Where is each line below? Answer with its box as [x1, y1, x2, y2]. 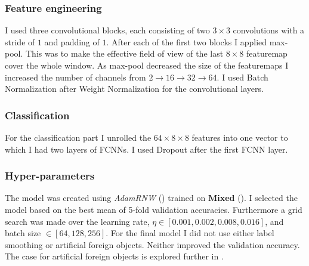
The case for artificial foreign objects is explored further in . [5, 250, 224, 262]
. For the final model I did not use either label [106, 227, 274, 239]
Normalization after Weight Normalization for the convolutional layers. [5, 82, 264, 95]
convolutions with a [233, 24, 305, 36]
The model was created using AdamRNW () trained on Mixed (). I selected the [5, 191, 298, 204]
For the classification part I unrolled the [5, 131, 152, 143]
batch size [5, 227, 41, 239]
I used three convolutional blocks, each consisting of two [5, 24, 210, 36]
